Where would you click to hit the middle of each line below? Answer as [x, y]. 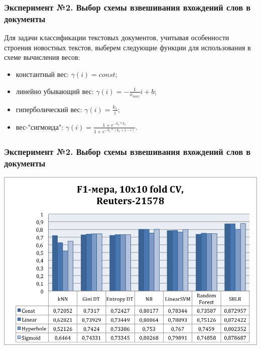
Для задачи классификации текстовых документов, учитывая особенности [117, 37]
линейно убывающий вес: [55, 91]
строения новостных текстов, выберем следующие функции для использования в [127, 47]
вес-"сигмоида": [40, 126]
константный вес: [42, 74]
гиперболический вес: [49, 109]
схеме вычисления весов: [42, 57]
